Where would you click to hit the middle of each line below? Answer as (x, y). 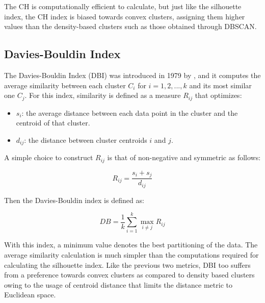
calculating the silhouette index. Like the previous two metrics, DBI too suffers (127, 264)
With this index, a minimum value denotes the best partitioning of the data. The (131, 245)
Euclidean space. (30, 295)
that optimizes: (218, 95)
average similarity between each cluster (65, 85)
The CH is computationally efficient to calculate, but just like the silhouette (123, 6)
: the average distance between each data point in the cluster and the (130, 112)
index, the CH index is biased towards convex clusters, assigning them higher (125, 16)
